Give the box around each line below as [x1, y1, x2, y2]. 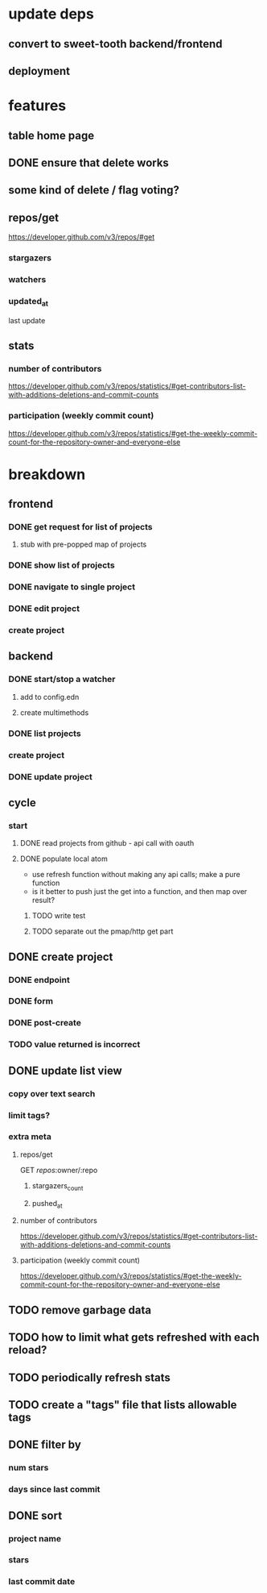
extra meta [8, 1131, 52, 1142]
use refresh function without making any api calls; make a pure [31, 870, 241, 880]
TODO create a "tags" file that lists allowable [8, 1398, 237, 1412]
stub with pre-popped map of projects [19, 539, 147, 549]
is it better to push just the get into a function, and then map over [31, 887, 248, 896]
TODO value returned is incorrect [8, 1039, 141, 1050]
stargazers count [31, 1180, 84, 1192]
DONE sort [8, 1508, 63, 1522]
